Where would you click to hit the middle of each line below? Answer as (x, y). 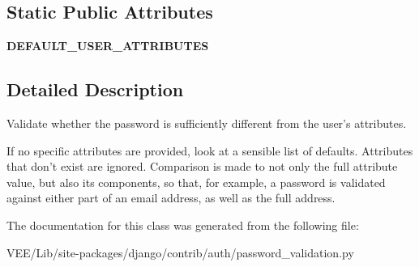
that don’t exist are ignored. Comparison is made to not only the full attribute (202, 166)
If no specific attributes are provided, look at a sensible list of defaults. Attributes (210, 150)
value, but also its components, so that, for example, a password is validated (196, 182)
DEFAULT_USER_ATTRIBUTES (108, 46)
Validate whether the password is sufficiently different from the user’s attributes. (207, 123)
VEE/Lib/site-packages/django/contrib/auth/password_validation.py (180, 252)
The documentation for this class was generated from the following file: (183, 225)
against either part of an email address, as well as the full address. (171, 198)
